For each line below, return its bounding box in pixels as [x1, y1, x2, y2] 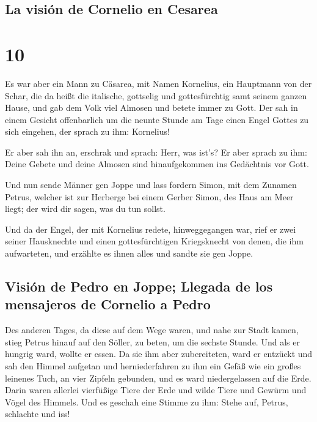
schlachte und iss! [5, 407, 70, 420]
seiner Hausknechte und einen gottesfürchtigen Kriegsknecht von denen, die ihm [5, 235, 304, 247]
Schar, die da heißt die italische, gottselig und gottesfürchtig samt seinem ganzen [5, 89, 307, 102]
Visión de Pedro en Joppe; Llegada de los [5, 277, 273, 296]
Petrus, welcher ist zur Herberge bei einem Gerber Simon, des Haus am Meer [5, 190, 294, 203]
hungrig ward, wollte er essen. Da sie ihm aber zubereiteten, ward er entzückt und [5, 347, 313, 360]
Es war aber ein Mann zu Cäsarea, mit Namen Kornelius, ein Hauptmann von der [5, 77, 312, 89]
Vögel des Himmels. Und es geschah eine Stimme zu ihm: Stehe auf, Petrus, [5, 395, 288, 408]
